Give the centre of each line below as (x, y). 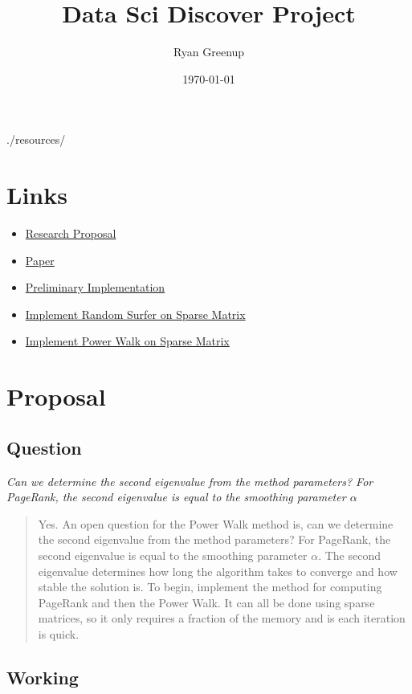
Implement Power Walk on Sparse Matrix (127, 341)
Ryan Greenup (209, 52)
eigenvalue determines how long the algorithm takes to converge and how (218, 571)
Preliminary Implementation (95, 287)
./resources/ (36, 139)
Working (43, 677)
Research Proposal (71, 233)
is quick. (59, 633)
